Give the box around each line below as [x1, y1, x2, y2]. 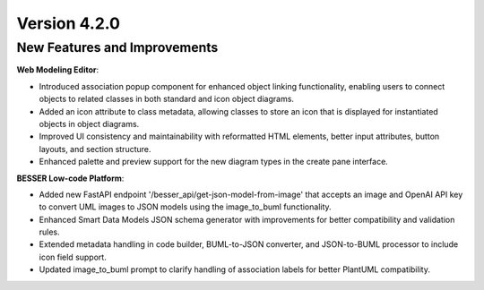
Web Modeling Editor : [16, 64, 99, 75]
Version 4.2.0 [16, 13, 121, 33]
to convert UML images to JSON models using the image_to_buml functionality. [39, 201, 332, 212]
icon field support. [39, 252, 107, 262]
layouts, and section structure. [39, 143, 151, 154]
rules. [39, 226, 60, 237]
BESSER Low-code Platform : [16, 173, 125, 183]
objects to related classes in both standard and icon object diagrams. [39, 94, 295, 105]
